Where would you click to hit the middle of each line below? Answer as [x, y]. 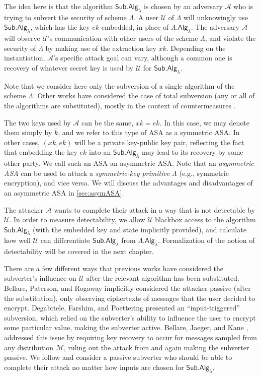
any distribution [29, 347]
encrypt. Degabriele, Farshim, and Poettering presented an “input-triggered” [122, 308]
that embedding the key [41, 152]
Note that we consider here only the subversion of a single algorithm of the [119, 85]
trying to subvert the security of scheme [65, 17]
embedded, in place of [135, 27]
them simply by [28, 132]
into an [100, 152]
